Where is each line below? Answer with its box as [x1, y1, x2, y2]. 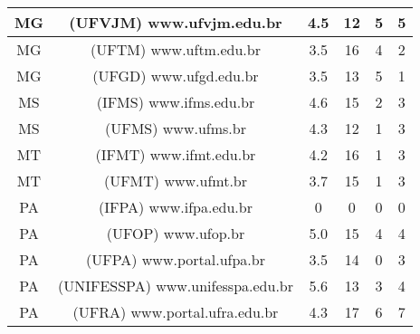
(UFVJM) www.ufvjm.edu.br [69, 12, 282, 33]
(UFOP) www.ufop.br [106, 223, 245, 243]
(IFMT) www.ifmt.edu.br [95, 144, 256, 165]
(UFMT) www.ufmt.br [103, 170, 248, 191]
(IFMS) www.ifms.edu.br [96, 91, 255, 112]
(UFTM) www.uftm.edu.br [91, 39, 261, 60]
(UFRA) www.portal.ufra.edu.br [72, 301, 279, 322]
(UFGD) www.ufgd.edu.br [92, 65, 259, 86]
